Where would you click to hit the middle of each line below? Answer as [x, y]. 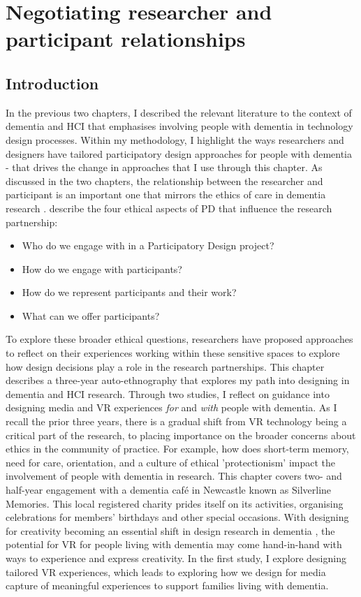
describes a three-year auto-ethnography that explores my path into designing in [178, 380]
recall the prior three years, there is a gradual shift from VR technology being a [176, 421]
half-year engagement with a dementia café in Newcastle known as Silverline [169, 490]
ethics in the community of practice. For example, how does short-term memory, [177, 449]
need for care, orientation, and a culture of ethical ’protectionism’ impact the [171, 462]
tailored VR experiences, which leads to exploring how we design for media [166, 572]
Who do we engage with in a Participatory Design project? [148, 245]
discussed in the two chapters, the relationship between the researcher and [164, 180]
